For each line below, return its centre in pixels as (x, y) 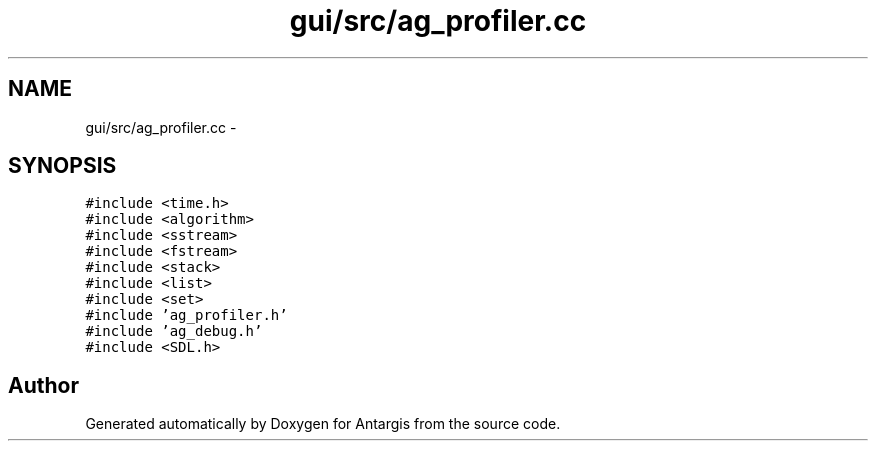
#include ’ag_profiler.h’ (186, 315)
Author (43, 385)
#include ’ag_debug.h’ (174, 331)
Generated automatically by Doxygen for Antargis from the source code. (323, 424)
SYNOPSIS (62, 166)
